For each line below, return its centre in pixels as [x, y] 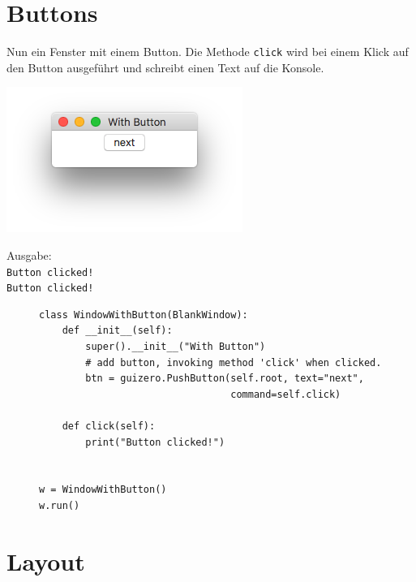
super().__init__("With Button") [176, 347]
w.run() [60, 506]
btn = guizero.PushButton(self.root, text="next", [225, 379]
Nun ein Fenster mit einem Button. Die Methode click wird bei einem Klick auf [208, 52]
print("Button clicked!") [155, 442]
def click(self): [109, 427]
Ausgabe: [29, 254]
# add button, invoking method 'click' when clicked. [234, 362]
